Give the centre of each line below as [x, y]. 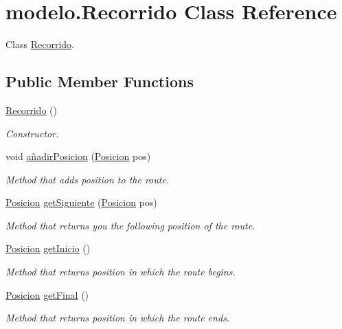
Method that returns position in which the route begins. [121, 272]
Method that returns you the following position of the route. [130, 225]
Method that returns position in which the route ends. [118, 318]
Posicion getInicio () [48, 248]
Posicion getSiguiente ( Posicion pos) [81, 202]
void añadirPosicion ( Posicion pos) [78, 156]
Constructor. [32, 133]
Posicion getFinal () [47, 294]
